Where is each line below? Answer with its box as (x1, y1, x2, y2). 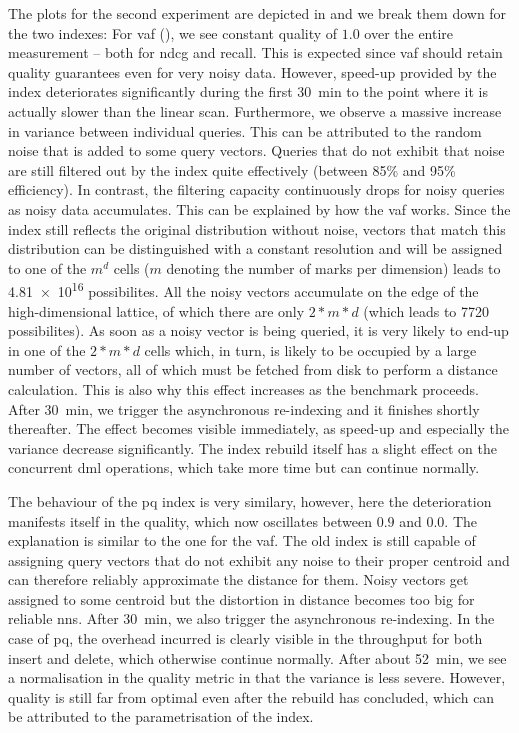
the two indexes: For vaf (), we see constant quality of (8, 22, 338, 43)
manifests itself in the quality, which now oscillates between (8, 510, 372, 531)
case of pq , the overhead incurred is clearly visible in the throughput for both (8, 628, 483, 649)
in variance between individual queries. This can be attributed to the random (8, 120, 482, 141)
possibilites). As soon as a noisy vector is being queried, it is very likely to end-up (8, 320, 509, 341)
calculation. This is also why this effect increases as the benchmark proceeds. (8, 378, 479, 399)
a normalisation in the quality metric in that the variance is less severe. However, (8, 667, 506, 688)
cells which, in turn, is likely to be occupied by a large (144, 339, 477, 360)
